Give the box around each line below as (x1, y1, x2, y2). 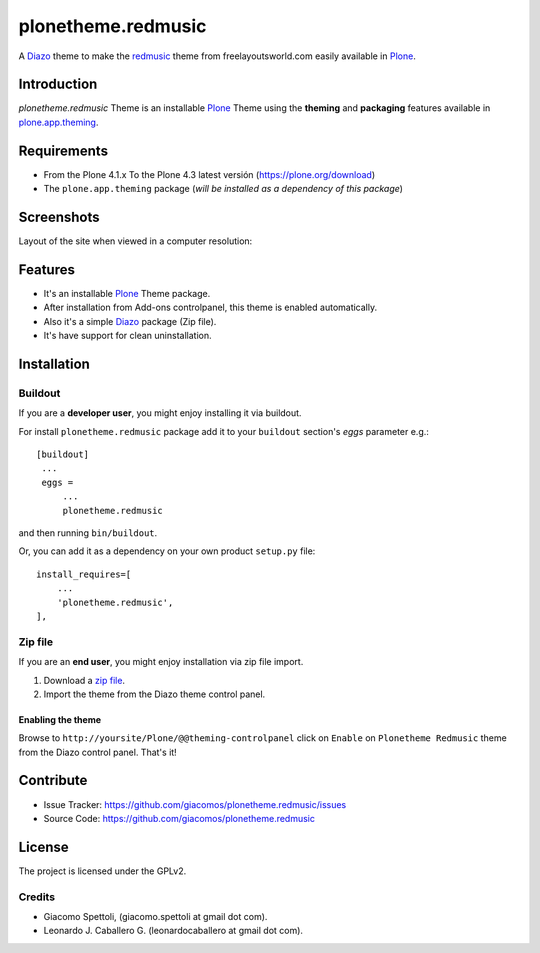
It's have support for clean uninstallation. (43, 330, 212, 342)
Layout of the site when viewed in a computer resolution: (18, 235, 253, 247)
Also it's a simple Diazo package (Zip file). (43, 315, 217, 327)
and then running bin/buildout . (18, 527, 158, 539)
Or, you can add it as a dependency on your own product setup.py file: (18, 545, 316, 557)
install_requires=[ (36, 568, 132, 580)
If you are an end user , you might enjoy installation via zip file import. (18, 656, 304, 668)
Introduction (18, 76, 98, 93)
